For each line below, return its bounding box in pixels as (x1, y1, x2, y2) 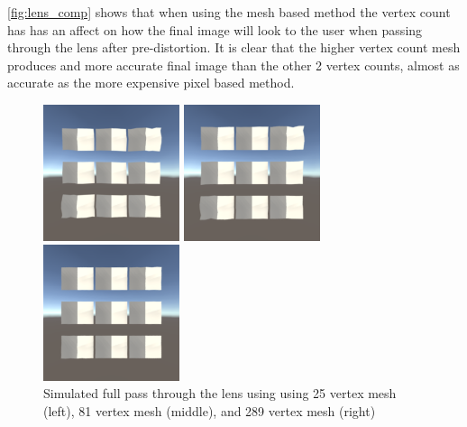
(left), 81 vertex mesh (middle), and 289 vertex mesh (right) (43, 401, 376, 420)
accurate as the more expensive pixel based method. (7, 73, 295, 92)
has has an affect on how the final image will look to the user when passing (7, 20, 423, 39)
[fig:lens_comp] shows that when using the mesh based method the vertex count (7, 3, 451, 21)
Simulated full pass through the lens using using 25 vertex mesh (43, 384, 397, 403)
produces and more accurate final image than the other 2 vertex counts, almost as (7, 55, 460, 74)
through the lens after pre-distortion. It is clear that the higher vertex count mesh (7, 38, 461, 57)
